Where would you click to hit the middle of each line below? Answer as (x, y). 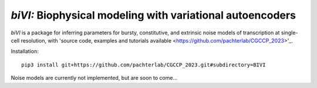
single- (289, 33)
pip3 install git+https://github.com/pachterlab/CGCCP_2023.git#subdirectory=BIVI (144, 65)
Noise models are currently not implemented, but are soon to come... (94, 78)
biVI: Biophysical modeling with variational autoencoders (154, 15)
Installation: (25, 51)
